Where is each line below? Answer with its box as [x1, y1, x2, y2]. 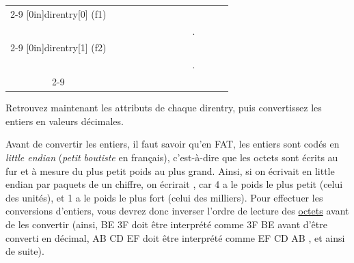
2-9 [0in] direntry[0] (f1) [10, 6, 107, 20]
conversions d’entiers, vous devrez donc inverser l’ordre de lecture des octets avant [5, 204, 349, 218]
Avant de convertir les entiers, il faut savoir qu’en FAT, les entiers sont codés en [5, 137, 340, 151]
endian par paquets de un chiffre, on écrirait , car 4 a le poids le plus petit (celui [5, 177, 343, 191]
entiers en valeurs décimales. [5, 113, 124, 128]
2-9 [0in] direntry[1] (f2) [10, 40, 107, 55]
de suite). [5, 244, 44, 258]
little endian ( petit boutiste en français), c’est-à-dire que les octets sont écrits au [5, 150, 338, 164]
